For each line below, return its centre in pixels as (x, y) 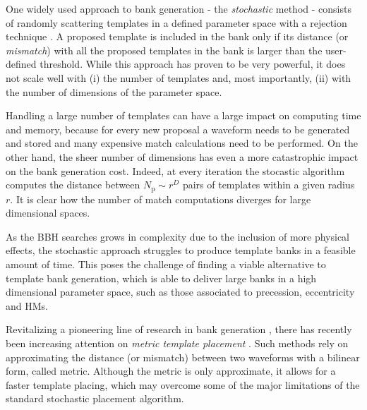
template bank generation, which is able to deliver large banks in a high (161, 278)
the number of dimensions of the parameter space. (114, 91)
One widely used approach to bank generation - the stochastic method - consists (179, 8)
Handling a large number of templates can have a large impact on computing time (183, 115)
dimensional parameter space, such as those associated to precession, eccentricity (180, 292)
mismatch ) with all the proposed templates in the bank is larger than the (164, 50)
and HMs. (27, 305)
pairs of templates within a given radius (269, 185)
